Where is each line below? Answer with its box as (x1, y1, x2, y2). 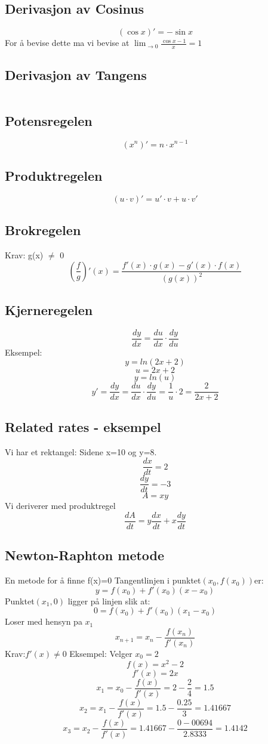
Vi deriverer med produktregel (5, 499, 116, 512)
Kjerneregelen (5, 300, 93, 319)
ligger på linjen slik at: (67, 594, 150, 607)
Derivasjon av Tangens (5, 66, 147, 84)
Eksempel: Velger (69, 647, 133, 659)
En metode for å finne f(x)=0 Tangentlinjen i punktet (5, 574, 201, 586)
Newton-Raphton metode (5, 546, 165, 564)
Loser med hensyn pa (5, 615, 82, 628)
